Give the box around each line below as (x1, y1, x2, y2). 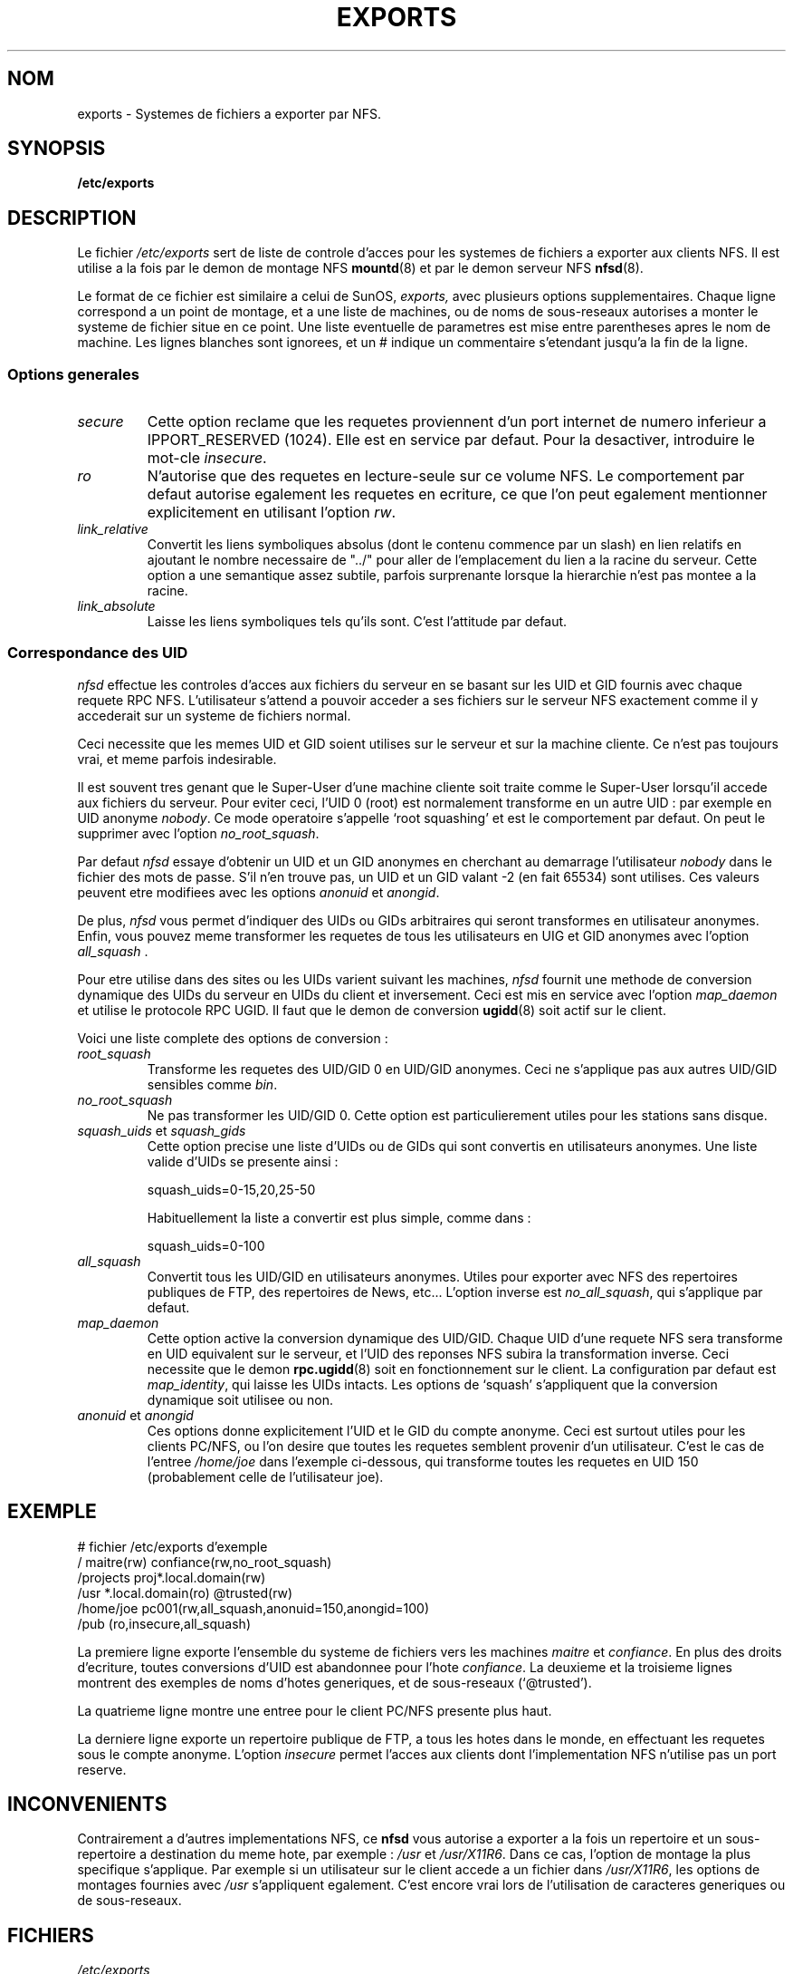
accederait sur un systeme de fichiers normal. (77, 707, 351, 723)
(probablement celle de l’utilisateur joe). (147, 1468, 384, 1485)
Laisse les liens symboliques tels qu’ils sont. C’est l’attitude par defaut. (147, 614, 568, 630)
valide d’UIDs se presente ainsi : (147, 1153, 339, 1169)
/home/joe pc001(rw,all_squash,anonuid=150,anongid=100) (77, 1600, 430, 1616)
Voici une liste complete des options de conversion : (77, 1030, 388, 1046)
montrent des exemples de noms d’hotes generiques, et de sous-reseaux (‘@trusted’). (77, 1674, 592, 1690)
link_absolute (77, 598, 156, 614)
